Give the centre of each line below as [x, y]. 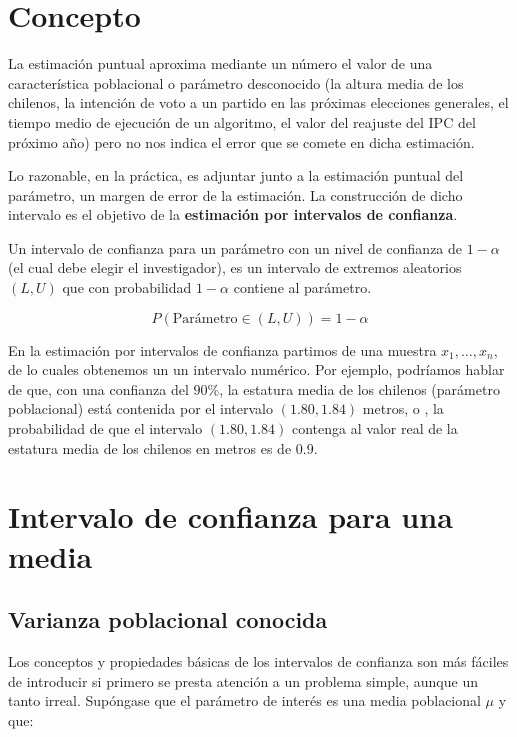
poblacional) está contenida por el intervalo [141, 408]
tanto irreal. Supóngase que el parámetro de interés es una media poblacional [244, 700]
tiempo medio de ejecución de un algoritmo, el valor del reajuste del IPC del [242, 121]
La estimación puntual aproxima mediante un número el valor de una [220, 63]
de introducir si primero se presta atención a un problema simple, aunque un [243, 680]
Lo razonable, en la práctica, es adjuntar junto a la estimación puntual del [236, 175]
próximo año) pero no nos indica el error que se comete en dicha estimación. [241, 141]
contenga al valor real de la [375, 428]
